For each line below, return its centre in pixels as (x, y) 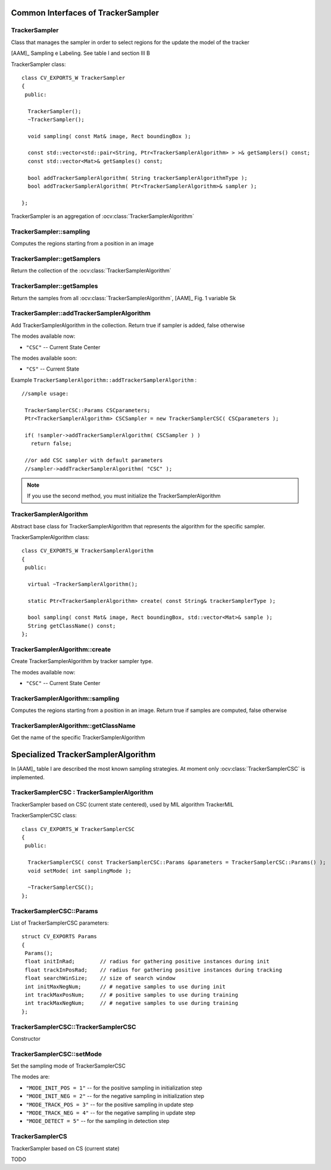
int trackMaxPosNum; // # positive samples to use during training (131, 995)
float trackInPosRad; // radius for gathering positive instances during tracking (153, 970)
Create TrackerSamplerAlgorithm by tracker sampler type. (82, 661)
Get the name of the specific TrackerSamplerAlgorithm (78, 738)
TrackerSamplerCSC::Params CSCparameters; (88, 410)
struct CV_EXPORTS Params (60, 936)
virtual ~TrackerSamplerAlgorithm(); (83, 584)
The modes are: (30, 1077)
